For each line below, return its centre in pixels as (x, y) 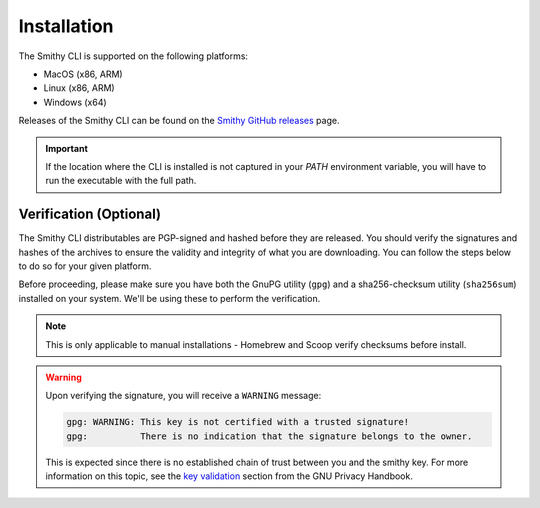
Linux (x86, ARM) (79, 88)
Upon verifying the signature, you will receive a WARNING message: (183, 396)
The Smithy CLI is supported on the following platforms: (133, 56)
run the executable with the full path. (121, 181)
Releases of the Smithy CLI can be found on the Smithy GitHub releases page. (179, 121)
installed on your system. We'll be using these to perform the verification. (169, 298)
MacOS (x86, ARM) (83, 74)
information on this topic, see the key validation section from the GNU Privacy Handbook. (229, 476)
